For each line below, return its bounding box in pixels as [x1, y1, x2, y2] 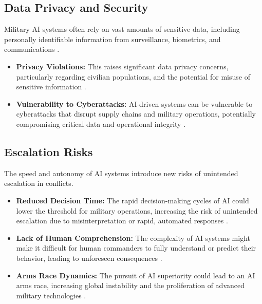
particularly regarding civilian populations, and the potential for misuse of [16, 71, 250, 82]
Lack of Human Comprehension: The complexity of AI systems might [16, 232, 250, 243]
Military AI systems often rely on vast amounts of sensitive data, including [4, 24, 240, 34]
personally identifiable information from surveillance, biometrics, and [4, 33, 221, 44]
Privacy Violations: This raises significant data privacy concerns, [16, 61, 229, 71]
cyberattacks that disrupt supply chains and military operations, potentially [16, 108, 256, 119]
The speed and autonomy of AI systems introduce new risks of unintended [4, 167, 238, 178]
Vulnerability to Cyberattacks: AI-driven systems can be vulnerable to [16, 98, 253, 109]
